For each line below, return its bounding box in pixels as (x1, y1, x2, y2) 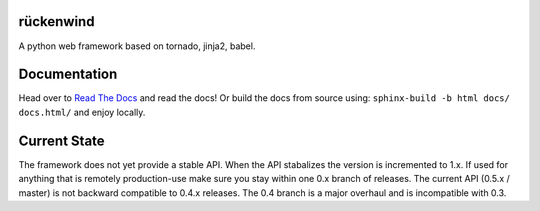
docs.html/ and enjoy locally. (18, 106, 146, 118)
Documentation (18, 66, 118, 83)
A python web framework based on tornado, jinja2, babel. (18, 40, 256, 52)
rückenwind (18, 13, 95, 30)
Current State (18, 132, 105, 149)
